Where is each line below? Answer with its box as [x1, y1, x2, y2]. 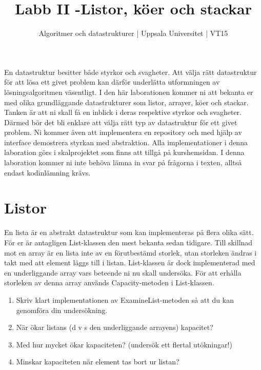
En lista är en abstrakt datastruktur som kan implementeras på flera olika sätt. [4, 227, 254, 238]
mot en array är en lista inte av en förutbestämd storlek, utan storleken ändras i [4, 247, 257, 258]
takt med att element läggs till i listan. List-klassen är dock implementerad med [4, 257, 255, 268]
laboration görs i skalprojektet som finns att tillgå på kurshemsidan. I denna [4, 147, 245, 158]
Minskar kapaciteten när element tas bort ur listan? [16, 356, 179, 367]
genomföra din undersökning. [16, 304, 108, 315]
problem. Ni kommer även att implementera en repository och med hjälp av [4, 127, 242, 138]
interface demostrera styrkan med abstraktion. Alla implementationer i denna [4, 137, 248, 147]
